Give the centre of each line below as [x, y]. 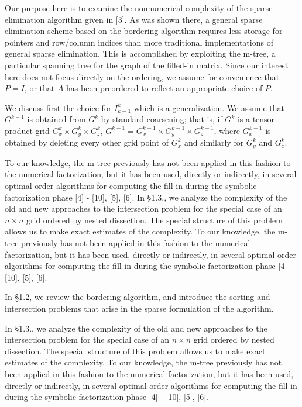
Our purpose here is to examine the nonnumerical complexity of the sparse [139, 8]
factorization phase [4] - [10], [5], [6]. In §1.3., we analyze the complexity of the [146, 197]
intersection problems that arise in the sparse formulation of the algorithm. [139, 308]
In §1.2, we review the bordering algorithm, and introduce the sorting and [138, 297]
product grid [27, 130]
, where [227, 130]
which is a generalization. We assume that [209, 107]
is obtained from [56, 119]
